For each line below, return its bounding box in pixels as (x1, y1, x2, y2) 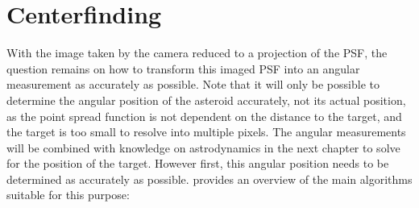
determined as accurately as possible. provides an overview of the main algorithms (6, 170, 413, 187)
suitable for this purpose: (6, 186, 130, 203)
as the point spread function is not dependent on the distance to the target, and (6, 107, 402, 124)
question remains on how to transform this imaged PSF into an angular (6, 60, 360, 77)
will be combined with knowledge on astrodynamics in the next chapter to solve (6, 139, 400, 156)
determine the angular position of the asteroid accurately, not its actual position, (6, 91, 406, 108)
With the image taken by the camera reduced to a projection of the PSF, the (6, 44, 388, 61)
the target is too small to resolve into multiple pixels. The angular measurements (6, 123, 406, 140)
